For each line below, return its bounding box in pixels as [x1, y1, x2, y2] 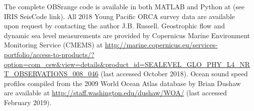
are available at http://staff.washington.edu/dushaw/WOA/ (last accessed [4, 88, 227, 98]
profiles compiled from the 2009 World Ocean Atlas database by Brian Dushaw [4, 78, 241, 88]
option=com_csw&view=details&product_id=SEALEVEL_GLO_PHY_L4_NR [4, 59, 250, 69]
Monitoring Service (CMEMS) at [4, 40, 103, 50]
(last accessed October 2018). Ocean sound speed [100, 68, 248, 79]
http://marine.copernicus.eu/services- [105, 40, 218, 50]
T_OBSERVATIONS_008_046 [4, 68, 99, 79]
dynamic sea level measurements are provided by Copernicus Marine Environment [4, 30, 250, 40]
